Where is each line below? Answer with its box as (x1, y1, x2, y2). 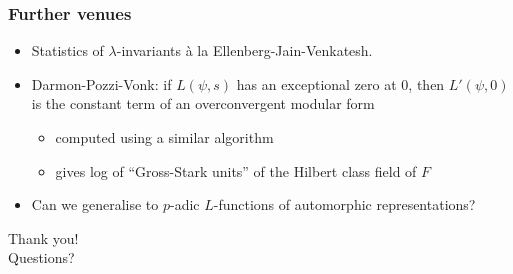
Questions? (8, 247, 75, 268)
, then (408, 73, 445, 94)
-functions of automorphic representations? (213, 194, 476, 215)
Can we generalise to (31, 194, 159, 215)
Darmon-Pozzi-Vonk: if (31, 73, 172, 94)
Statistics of (31, 40, 104, 61)
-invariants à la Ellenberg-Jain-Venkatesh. (116, 40, 373, 61)
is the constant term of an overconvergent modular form (31, 93, 375, 114)
